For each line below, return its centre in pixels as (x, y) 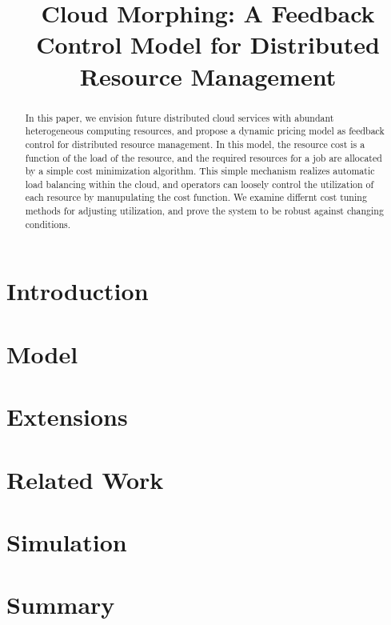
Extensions (67, 417)
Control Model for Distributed (208, 44)
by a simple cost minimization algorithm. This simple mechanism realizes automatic (200, 171)
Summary (61, 605)
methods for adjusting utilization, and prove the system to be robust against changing (204, 211)
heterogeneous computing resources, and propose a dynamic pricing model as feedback (205, 131)
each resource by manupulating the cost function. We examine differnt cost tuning (196, 197)
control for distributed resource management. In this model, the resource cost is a (195, 144)
